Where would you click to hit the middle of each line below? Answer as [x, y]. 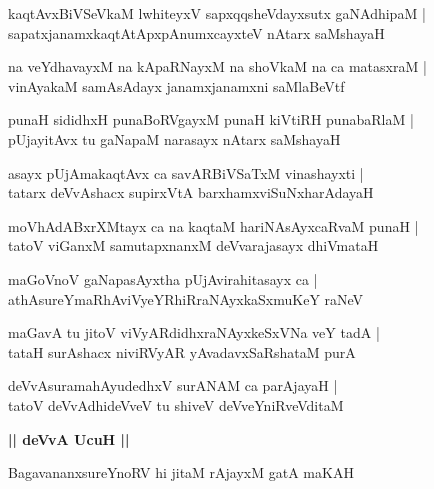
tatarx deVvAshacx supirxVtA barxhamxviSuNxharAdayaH [191, 192]
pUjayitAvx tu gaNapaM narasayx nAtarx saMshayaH [174, 138]
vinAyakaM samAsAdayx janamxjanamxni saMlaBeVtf [176, 85]
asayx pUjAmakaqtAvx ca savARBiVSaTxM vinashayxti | [186, 172]
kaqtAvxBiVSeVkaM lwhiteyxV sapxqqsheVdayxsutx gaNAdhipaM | [217, 13]
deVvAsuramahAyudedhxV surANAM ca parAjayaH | [173, 385]
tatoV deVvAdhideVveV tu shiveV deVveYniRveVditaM [176, 404]
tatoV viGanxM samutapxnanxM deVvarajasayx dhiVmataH [193, 245]
